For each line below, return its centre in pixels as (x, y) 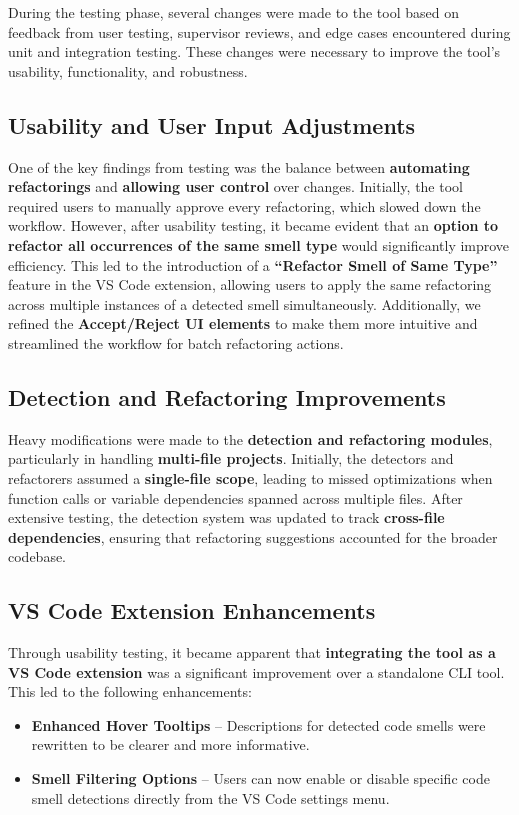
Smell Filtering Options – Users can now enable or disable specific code (260, 778)
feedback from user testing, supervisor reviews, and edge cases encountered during (259, 31)
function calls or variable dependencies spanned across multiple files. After (235, 497)
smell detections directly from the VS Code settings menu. (210, 797)
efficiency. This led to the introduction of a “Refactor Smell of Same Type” (253, 264)
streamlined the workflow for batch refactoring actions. (176, 342)
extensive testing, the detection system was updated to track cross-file (226, 517)
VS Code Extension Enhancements (192, 610)
